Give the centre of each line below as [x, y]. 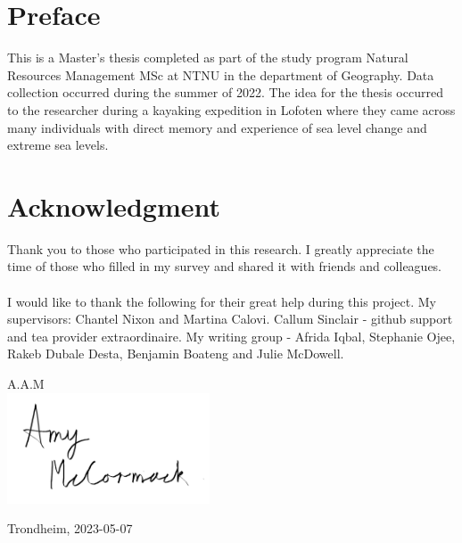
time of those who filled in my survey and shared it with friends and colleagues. [225, 266]
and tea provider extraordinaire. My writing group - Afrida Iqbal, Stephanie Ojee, [231, 336]
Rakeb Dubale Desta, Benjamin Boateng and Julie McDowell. [176, 354]
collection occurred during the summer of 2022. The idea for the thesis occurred [225, 92]
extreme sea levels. [58, 145]
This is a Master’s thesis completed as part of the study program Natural [208, 58]
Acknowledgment [114, 206]
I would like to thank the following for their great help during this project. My [222, 301]
